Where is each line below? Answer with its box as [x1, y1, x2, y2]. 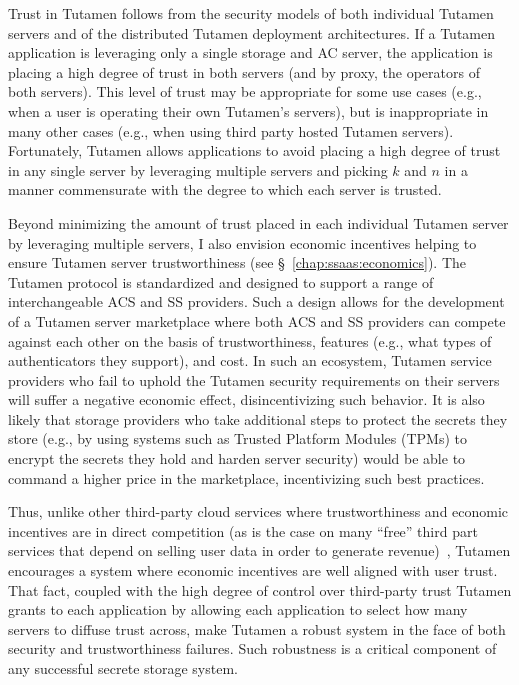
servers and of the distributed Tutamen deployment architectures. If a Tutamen [8, 22, 496, 43]
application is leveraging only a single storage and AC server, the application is [8, 42, 493, 63]
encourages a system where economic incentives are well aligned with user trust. [8, 560, 498, 581]
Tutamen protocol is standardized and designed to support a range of [8, 271, 434, 292]
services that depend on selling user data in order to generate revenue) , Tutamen [8, 540, 511, 561]
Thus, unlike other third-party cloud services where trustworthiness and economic [8, 501, 509, 522]
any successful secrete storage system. [8, 658, 238, 678]
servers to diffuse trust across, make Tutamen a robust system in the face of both [8, 618, 506, 639]
